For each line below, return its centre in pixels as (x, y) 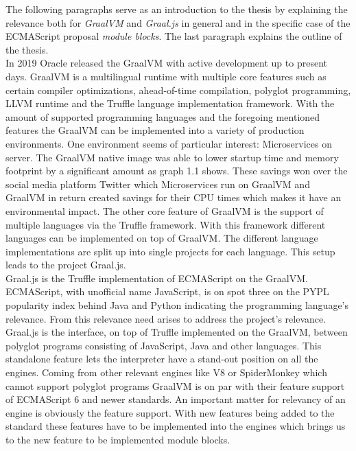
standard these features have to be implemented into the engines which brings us (176, 426)
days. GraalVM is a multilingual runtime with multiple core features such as (166, 76)
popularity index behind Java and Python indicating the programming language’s (177, 305)
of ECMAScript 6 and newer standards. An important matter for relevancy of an (176, 399)
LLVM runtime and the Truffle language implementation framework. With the (170, 103)
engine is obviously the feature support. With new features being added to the (170, 412)
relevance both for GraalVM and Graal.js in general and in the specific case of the (178, 22)
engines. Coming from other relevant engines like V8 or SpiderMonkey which (166, 372)
